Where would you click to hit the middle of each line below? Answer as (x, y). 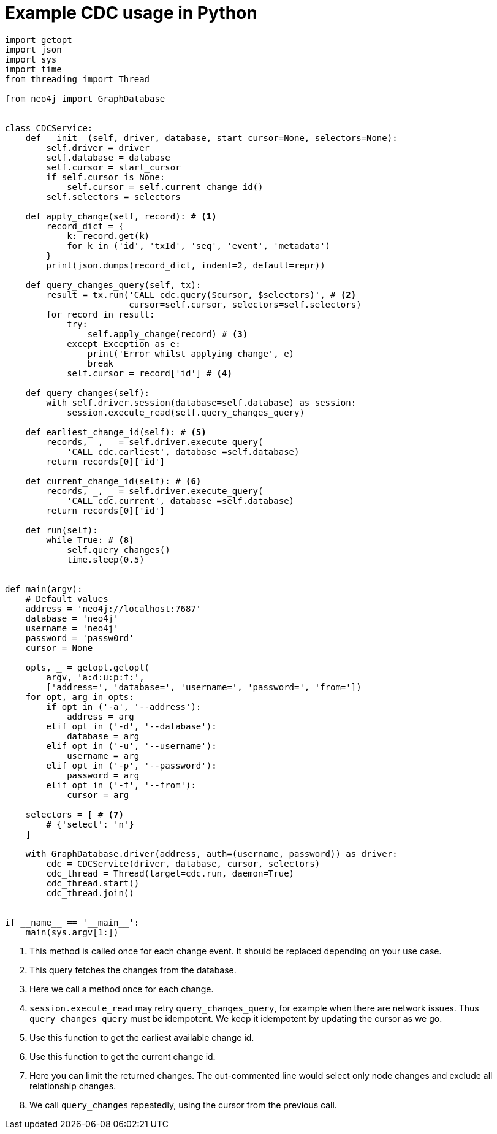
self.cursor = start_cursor (113, 167)
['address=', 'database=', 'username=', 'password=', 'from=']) (204, 687)
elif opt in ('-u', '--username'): (131, 746)
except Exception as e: (124, 344)
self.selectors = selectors (113, 196)
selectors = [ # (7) (74, 814)
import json (33, 49)
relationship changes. (73, 1086)
